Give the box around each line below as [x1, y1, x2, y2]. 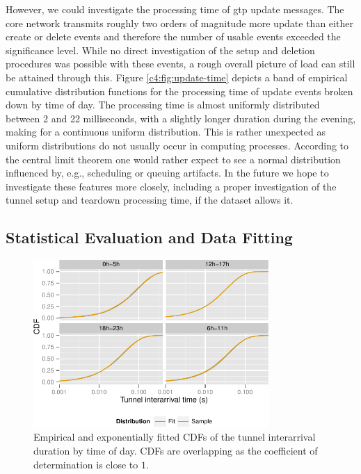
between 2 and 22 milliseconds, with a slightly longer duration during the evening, [6, 111, 356, 125]
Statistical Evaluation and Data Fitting [6, 227, 293, 248]
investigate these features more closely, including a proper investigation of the [6, 179, 337, 193]
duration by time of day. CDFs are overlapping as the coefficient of [33, 443, 318, 457]
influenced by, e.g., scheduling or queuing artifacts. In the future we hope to [6, 165, 329, 180]
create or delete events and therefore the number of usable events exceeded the [6, 29, 341, 44]
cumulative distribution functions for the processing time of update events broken [6, 83, 353, 98]
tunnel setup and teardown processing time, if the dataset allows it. [6, 193, 294, 207]
